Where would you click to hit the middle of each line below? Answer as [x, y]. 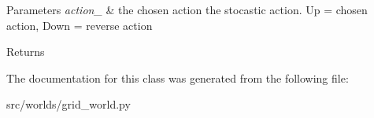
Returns [26, 52]
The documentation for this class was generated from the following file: [178, 77]
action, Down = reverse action [80, 25]
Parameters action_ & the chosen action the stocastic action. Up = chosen [187, 9]
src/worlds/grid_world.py [69, 104]
